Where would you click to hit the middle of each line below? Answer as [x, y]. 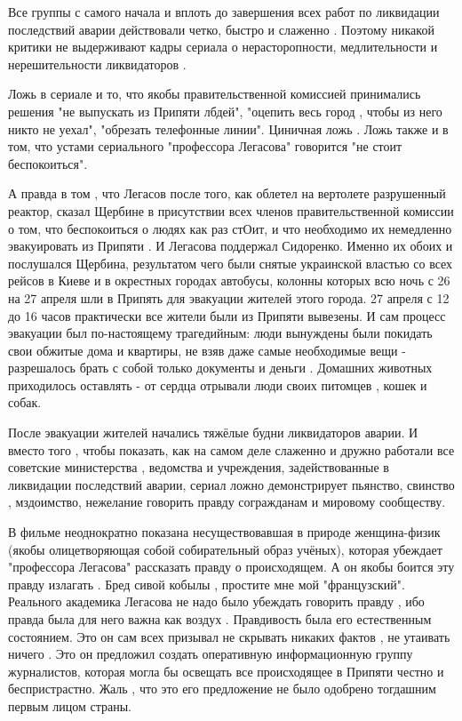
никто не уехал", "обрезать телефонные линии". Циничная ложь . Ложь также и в [228, 128]
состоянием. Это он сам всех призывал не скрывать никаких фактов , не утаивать [229, 636]
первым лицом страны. [70, 705]
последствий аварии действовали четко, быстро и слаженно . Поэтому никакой [221, 29]
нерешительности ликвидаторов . [97, 64]
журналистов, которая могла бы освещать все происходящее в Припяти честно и [226, 671]
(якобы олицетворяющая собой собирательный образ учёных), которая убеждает [225, 549]
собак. [25, 402]
